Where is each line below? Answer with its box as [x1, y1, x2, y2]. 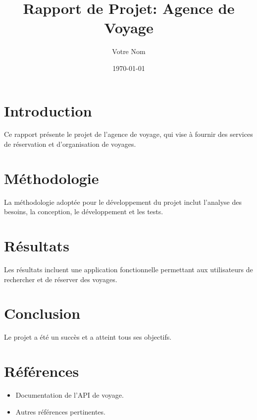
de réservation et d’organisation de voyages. [4, 139, 136, 149]
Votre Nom [112, 46, 146, 57]
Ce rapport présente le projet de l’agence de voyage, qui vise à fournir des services [4, 129, 253, 139]
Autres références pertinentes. [15, 406, 105, 417]
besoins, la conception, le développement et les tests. [4, 206, 163, 217]
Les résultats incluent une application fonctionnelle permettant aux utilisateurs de [4, 264, 253, 275]
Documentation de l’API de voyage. [15, 390, 124, 400]
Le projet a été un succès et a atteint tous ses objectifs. [4, 332, 172, 342]
